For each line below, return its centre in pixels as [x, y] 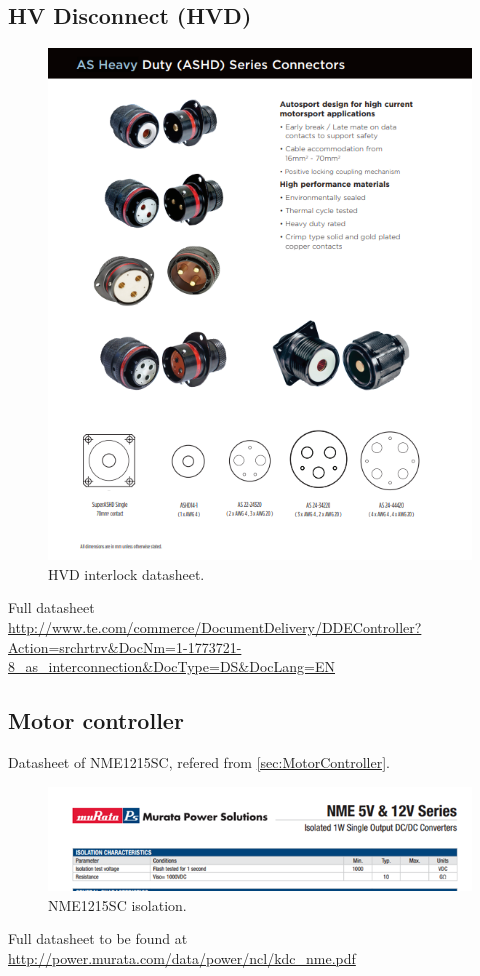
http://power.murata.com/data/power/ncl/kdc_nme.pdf [182, 957]
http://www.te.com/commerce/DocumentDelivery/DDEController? [215, 626]
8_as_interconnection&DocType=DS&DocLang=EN [172, 666]
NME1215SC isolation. [117, 904]
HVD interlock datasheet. [126, 573]
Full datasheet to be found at [98, 938]
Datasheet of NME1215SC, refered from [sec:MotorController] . [199, 761]
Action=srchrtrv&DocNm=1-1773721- [125, 646]
